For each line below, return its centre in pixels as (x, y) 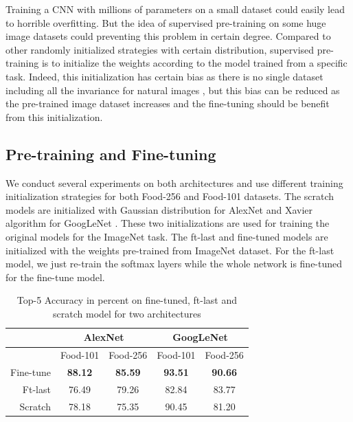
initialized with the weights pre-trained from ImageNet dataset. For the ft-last (170, 250)
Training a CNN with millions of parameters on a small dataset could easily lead (175, 9)
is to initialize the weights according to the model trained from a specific (194, 63)
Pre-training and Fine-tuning (111, 154)
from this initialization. (54, 116)
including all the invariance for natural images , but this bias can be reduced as (173, 90)
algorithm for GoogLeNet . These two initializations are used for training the (168, 223)
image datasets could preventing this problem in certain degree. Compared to (168, 36)
